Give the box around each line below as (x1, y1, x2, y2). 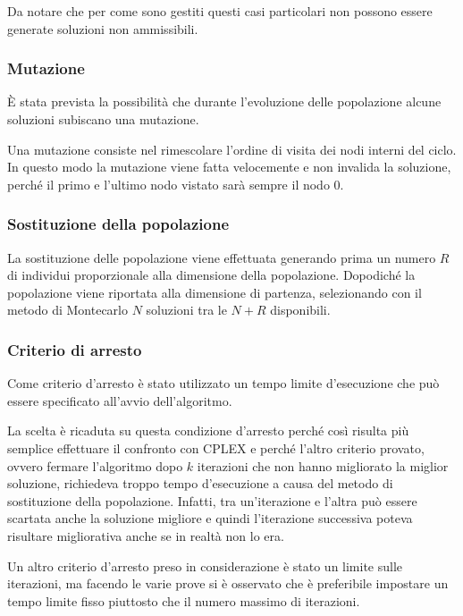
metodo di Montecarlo (7, 300, 128, 319)
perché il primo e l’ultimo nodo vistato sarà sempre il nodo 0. (7, 174, 344, 193)
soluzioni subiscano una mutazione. (7, 110, 199, 128)
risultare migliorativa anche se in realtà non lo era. (7, 526, 284, 544)
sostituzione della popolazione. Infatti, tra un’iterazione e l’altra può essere (7, 491, 417, 510)
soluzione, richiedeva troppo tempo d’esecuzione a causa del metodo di (7, 474, 393, 493)
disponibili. (270, 300, 331, 319)
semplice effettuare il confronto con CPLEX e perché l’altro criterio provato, (7, 438, 425, 457)
